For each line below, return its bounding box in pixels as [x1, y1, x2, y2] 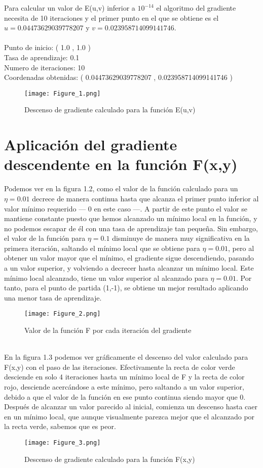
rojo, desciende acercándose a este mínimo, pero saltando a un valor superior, [4, 381, 244, 392]
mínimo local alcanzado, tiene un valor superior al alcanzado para [4, 272, 208, 283]
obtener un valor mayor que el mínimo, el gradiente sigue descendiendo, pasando [4, 252, 254, 263]
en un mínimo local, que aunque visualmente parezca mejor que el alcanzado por [4, 411, 255, 421]
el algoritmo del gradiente [156, 3, 236, 13]
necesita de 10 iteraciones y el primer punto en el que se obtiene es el [4, 12, 219, 23]
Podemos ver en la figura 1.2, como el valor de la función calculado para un [4, 183, 238, 194]
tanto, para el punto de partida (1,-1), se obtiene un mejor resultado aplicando [4, 282, 248, 293]
